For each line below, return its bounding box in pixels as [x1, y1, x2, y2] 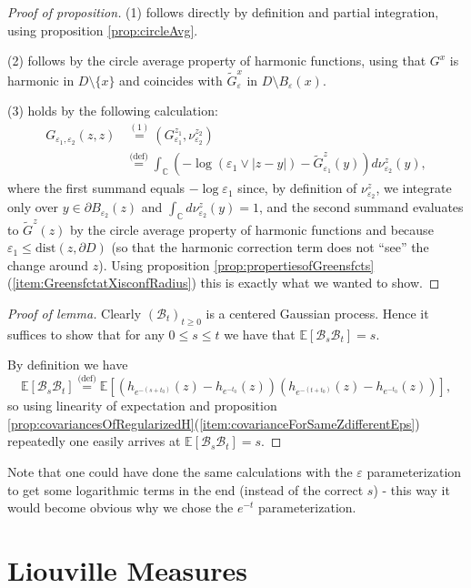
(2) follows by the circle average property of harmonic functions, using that [7, 51, 426, 70]
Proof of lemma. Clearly [7, 303, 142, 322]
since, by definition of [237, 178, 357, 198]
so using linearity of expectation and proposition [7, 396, 277, 415]
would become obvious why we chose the [7, 498, 234, 517]
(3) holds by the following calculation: [7, 101, 218, 120]
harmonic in [7, 70, 75, 89]
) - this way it [373, 480, 450, 499]
